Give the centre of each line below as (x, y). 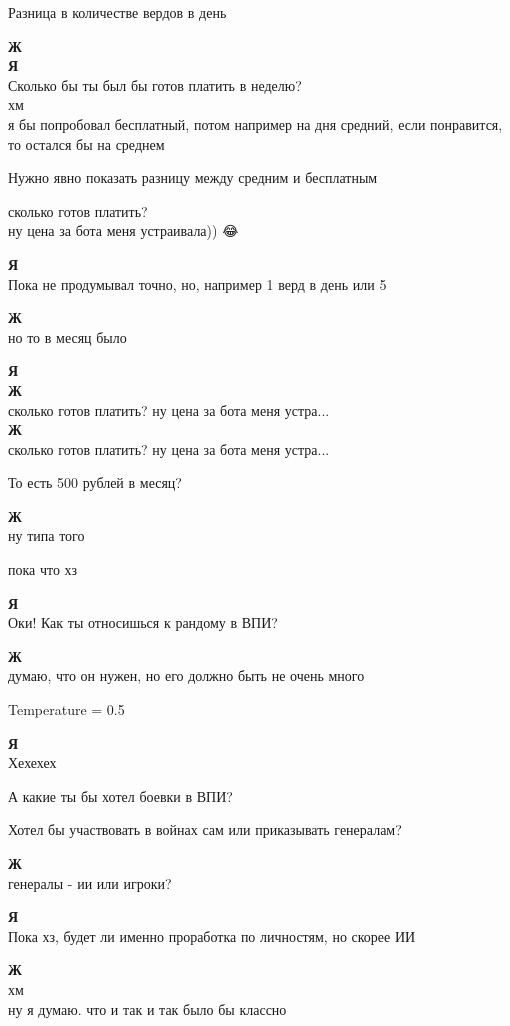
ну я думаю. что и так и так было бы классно (147, 1008)
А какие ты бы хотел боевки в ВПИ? (120, 795)
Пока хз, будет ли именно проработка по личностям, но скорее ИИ (212, 935)
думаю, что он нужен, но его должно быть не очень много (186, 675)
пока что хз (42, 569)
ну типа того (46, 535)
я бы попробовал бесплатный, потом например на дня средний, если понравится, (255, 123)
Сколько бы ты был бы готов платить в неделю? (155, 84)
